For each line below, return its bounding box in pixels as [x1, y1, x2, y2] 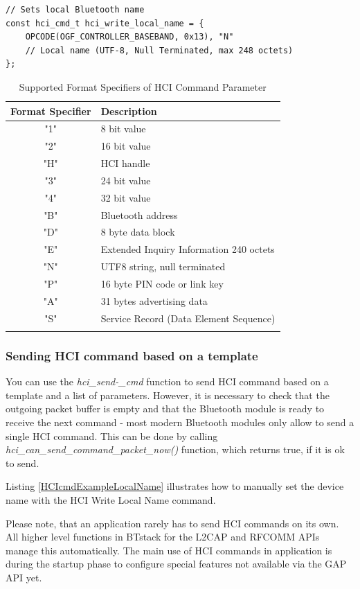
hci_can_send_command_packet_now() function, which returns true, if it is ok [6, 442, 345, 457]
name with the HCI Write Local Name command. [6, 493, 216, 507]
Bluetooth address [100, 207, 178, 222]
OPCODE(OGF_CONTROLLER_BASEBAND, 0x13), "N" [25, 32, 234, 42]
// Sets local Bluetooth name [6, 5, 145, 15]
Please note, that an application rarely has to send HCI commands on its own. [6, 516, 339, 530]
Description [100, 103, 157, 118]
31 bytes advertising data [100, 293, 208, 308]
